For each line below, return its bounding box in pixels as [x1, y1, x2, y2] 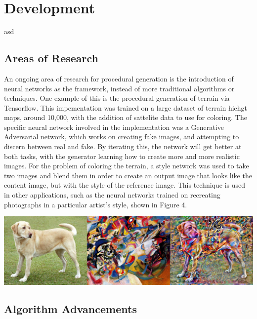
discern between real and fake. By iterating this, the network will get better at [4, 141, 242, 152]
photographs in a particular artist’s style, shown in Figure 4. [4, 199, 187, 209]
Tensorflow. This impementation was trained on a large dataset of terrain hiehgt [4, 102, 248, 113]
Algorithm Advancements [4, 301, 137, 316]
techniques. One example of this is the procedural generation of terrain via [4, 93, 230, 103]
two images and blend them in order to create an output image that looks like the [4, 170, 252, 180]
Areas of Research [4, 50, 99, 66]
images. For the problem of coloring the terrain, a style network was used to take [4, 160, 249, 171]
